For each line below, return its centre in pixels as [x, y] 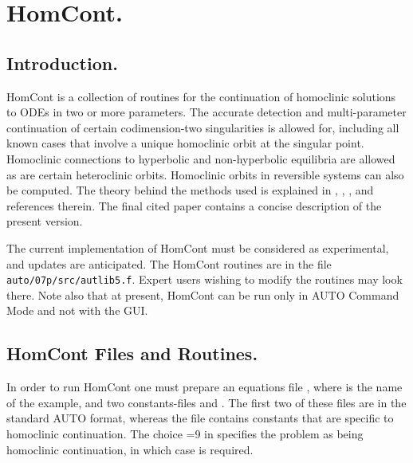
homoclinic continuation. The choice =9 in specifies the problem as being [185, 433]
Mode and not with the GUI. [77, 310]
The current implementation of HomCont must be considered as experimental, [198, 247]
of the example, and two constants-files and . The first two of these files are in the [206, 402]
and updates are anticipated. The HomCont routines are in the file [169, 263]
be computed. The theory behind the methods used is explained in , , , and [190, 190]
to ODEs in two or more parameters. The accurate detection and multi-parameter [206, 112]
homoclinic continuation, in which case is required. [130, 449]
